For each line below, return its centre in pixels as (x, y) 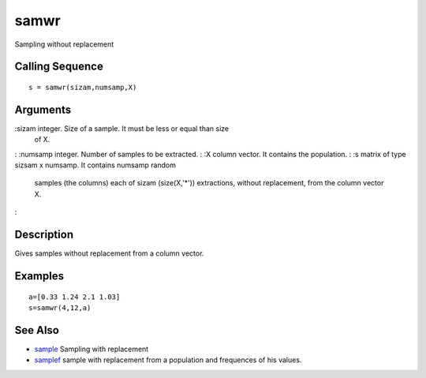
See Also (37, 330)
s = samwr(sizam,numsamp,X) (83, 87)
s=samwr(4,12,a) (60, 307)
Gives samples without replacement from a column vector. (109, 253)
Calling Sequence (59, 67)
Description (44, 235)
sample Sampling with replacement (92, 349)
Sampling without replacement (64, 44)
